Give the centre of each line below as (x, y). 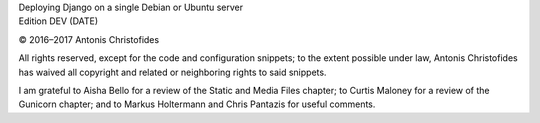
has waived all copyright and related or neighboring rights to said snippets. (172, 72)
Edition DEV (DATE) (58, 21)
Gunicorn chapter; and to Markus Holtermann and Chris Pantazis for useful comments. (197, 104)
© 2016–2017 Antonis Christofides (89, 39)
